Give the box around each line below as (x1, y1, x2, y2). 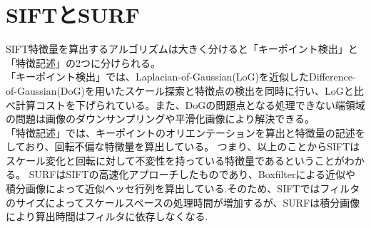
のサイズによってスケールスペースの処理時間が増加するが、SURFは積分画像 (6, 195, 360, 209)
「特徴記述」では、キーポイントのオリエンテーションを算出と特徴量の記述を (6, 125, 365, 140)
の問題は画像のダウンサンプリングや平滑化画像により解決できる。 (6, 111, 315, 126)
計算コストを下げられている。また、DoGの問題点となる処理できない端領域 (15, 97, 365, 112)
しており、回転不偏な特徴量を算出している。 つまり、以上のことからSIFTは (6, 139, 360, 154)
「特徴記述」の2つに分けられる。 (6, 55, 161, 70)
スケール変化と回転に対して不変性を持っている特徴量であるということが (6, 152, 345, 167)
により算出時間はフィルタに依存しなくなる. (6, 209, 208, 224)
